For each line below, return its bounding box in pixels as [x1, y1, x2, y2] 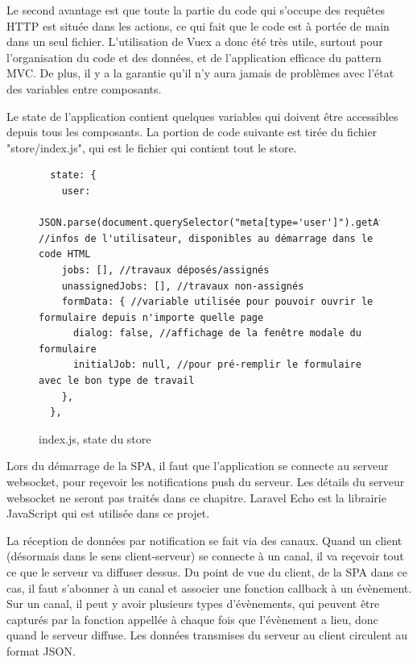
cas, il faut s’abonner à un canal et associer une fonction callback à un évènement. [6, 579, 412, 596]
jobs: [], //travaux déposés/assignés [61, 264, 270, 276]
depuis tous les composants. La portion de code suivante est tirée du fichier [6, 123, 378, 140]
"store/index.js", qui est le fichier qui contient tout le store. [6, 139, 297, 156]
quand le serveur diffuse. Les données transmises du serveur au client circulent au [6, 627, 408, 643]
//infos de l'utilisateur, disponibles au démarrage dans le [39, 232, 374, 244]
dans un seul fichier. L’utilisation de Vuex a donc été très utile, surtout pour [6, 33, 383, 50]
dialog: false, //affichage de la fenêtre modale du [72, 327, 361, 339]
